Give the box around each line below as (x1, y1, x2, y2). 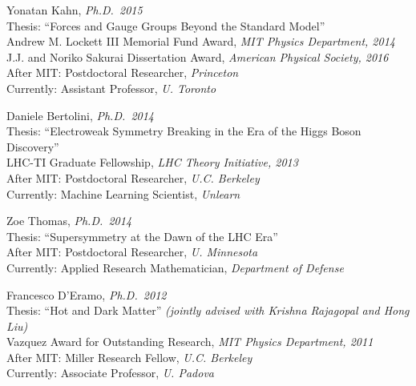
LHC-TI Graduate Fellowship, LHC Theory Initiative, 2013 (6, 154, 298, 171)
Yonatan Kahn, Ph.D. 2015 (6, 2, 143, 18)
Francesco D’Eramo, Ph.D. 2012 (6, 286, 167, 303)
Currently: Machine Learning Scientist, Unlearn (6, 185, 240, 202)
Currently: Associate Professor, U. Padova (6, 364, 214, 381)
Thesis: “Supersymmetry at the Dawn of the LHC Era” (6, 227, 278, 244)
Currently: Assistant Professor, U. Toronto (6, 79, 216, 96)
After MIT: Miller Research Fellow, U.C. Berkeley (6, 348, 252, 365)
